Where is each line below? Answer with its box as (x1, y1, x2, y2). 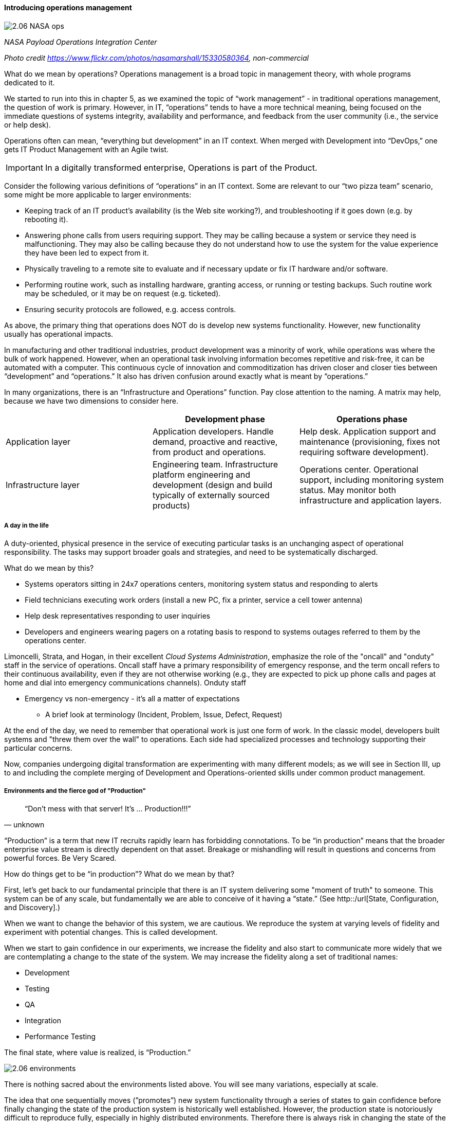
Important (6, 162, 43, 173)
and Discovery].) (4, 903, 61, 912)
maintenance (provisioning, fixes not (299, 436, 440, 447)
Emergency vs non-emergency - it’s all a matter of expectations (25, 694, 240, 703)
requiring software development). (299, 446, 429, 457)
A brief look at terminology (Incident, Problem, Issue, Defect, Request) (45, 710, 283, 719)
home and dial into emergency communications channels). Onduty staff (4, 678, 247, 687)
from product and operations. (152, 446, 266, 457)
